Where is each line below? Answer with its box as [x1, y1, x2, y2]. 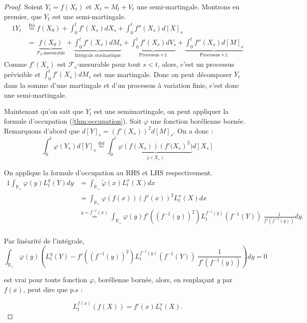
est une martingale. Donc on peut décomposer [93, 69, 232, 79]
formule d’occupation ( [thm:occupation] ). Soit [4, 115, 142, 126]
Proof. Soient [4, 1, 43, 11]
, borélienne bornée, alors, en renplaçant [94, 274, 215, 285]
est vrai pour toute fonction [4, 274, 87, 285]
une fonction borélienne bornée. [150, 115, 246, 126]
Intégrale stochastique [75, 53, 121, 58]
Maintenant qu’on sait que [4, 106, 84, 116]
